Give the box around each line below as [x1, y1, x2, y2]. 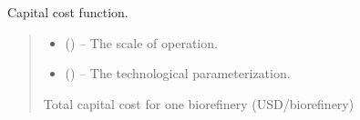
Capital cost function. [7, 3, 129, 21]
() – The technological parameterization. [65, 64, 291, 83]
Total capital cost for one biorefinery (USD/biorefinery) [43, 94, 355, 113]
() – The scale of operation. [65, 33, 218, 52]
